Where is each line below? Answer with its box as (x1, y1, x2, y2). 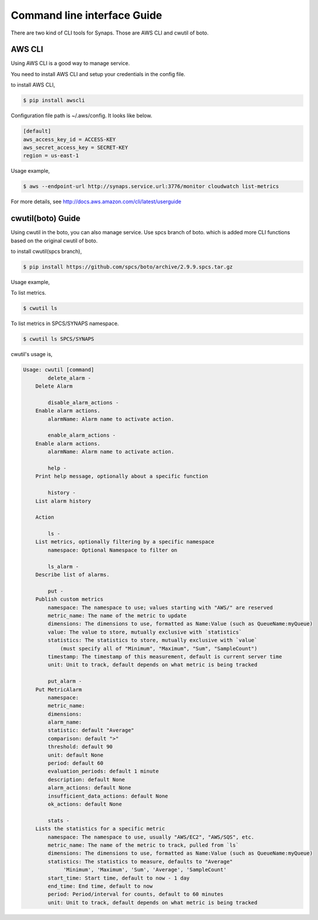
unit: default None (47, 751, 103, 758)
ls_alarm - (47, 563, 79, 570)
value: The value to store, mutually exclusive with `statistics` (47, 628, 243, 635)
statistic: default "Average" (47, 727, 134, 734)
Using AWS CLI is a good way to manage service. (11, 60, 130, 67)
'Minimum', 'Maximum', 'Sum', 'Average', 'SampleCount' (63, 867, 227, 873)
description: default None (47, 776, 125, 783)
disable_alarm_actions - (47, 399, 119, 406)
